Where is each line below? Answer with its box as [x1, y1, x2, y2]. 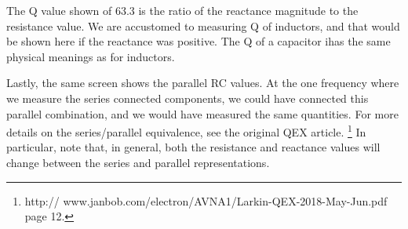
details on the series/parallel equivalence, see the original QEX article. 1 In [6, 122, 366, 140]
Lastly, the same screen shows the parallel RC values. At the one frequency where [6, 75, 399, 91]
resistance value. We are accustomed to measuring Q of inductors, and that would [6, 17, 400, 34]
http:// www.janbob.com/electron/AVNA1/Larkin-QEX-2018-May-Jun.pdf [24, 192, 388, 209]
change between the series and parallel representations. [6, 154, 270, 170]
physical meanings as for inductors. [6, 48, 175, 64]
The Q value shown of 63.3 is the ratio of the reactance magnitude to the [6, 2, 359, 18]
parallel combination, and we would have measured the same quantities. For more [6, 105, 399, 122]
